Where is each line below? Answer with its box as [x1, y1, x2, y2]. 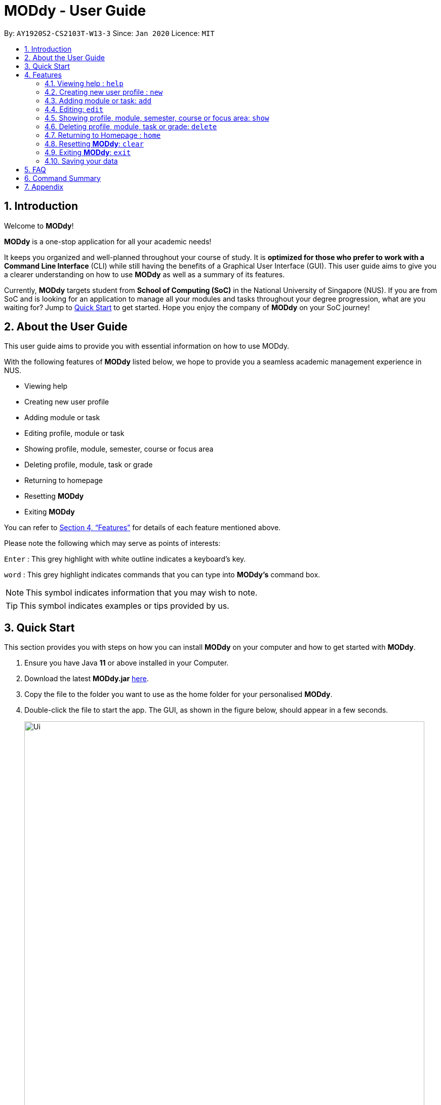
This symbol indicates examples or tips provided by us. [20, 601, 229, 611]
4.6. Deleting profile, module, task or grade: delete [45, 122, 217, 131]
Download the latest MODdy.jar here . [24, 674, 149, 683]
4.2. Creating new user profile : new [45, 87, 163, 96]
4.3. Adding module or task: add [45, 96, 151, 105]
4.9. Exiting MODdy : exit [45, 148, 131, 157]
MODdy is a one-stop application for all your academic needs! [4, 237, 212, 246]
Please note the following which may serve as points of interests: [4, 539, 221, 548]
